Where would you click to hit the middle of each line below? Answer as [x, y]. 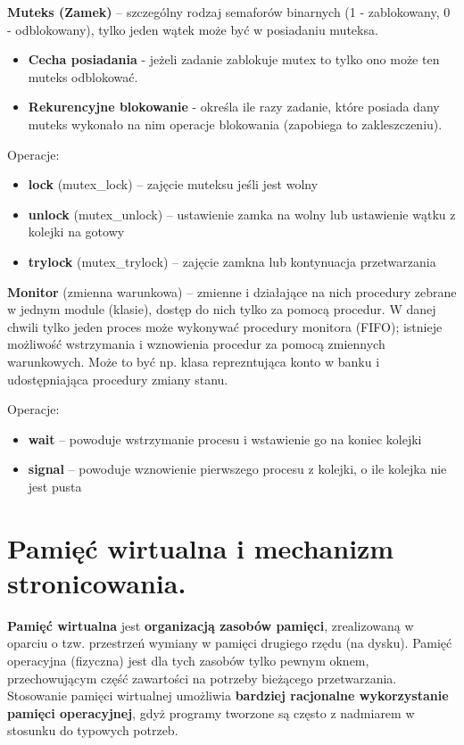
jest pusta [55, 486]
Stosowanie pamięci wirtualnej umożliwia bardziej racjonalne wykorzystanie [228, 695]
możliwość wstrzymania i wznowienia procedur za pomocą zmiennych [196, 344]
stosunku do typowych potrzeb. [93, 730]
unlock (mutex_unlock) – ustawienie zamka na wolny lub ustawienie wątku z [242, 214]
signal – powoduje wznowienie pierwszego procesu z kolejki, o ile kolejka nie [237, 469]
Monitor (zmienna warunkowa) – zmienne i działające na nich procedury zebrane [232, 291]
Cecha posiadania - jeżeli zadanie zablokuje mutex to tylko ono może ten [234, 59]
